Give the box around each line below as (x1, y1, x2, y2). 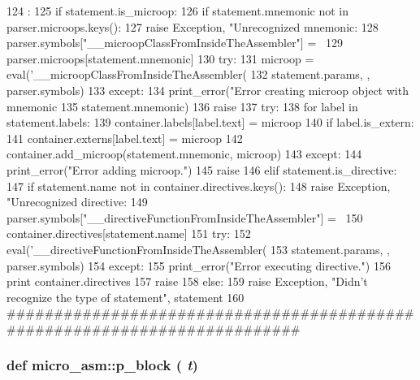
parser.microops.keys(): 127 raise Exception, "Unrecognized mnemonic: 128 (6, 18, 379, 35)
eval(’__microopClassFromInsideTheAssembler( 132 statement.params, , (6, 66, 370, 83)
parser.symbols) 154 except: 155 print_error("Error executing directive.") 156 (6, 257, 391, 274)
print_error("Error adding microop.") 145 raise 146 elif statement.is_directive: (6, 161, 397, 178)
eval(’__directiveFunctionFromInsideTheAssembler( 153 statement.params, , (6, 240, 390, 257)
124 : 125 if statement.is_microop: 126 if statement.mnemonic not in (6, 2, 349, 19)
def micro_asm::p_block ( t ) (6, 355, 198, 375)
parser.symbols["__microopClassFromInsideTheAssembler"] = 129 (6, 34, 343, 51)
